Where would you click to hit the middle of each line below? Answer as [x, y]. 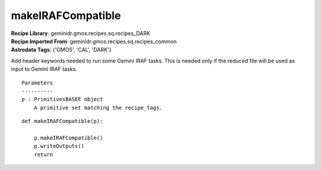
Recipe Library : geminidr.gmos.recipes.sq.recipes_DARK [81, 33]
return [43, 154]
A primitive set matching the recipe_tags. [98, 108]
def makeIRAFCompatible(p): [62, 121]
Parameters [37, 83]
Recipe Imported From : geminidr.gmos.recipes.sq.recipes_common [94, 41]
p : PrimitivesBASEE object [62, 99]
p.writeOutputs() [59, 146]
